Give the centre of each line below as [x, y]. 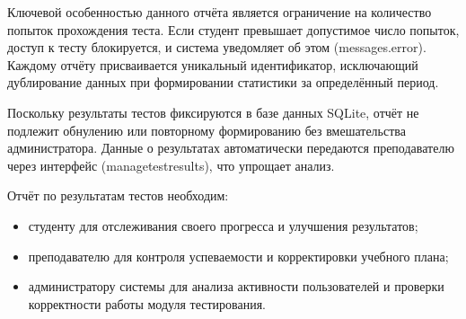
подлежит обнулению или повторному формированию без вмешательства [207, 130]
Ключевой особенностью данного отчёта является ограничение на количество [220, 12]
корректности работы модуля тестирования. [147, 303]
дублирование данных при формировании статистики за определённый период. [223, 82]
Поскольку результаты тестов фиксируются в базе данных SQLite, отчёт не [213, 112]
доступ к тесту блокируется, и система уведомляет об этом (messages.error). [217, 47]
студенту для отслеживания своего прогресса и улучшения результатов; [223, 225]
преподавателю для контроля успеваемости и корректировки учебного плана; [238, 256]
